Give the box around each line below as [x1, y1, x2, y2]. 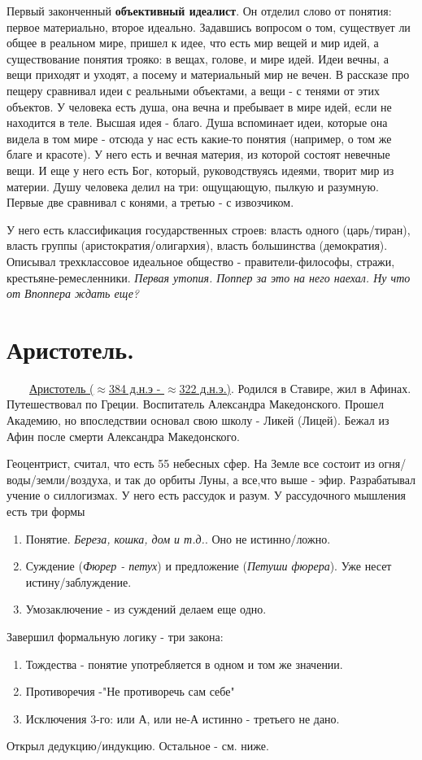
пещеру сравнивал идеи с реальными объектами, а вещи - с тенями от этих [7, 81, 380, 98]
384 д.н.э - [108, 379, 161, 396]
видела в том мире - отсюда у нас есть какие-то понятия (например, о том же [7, 129, 392, 146]
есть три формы [7, 502, 85, 519]
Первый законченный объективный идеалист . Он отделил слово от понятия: [7, 2, 392, 19]
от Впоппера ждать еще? [7, 285, 139, 302]
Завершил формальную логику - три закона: [7, 627, 224, 644]
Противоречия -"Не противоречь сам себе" [25, 683, 235, 700]
